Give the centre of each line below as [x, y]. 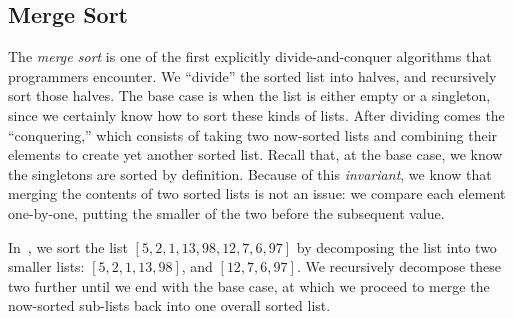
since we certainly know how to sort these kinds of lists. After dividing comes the [256, 114]
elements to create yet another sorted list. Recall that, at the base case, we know [255, 154]
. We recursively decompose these [398, 266]
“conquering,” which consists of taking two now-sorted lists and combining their [253, 134]
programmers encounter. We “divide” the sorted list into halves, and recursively [252, 75]
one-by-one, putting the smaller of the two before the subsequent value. [226, 212]
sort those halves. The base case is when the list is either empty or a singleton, [249, 95]
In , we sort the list [68, 246]
